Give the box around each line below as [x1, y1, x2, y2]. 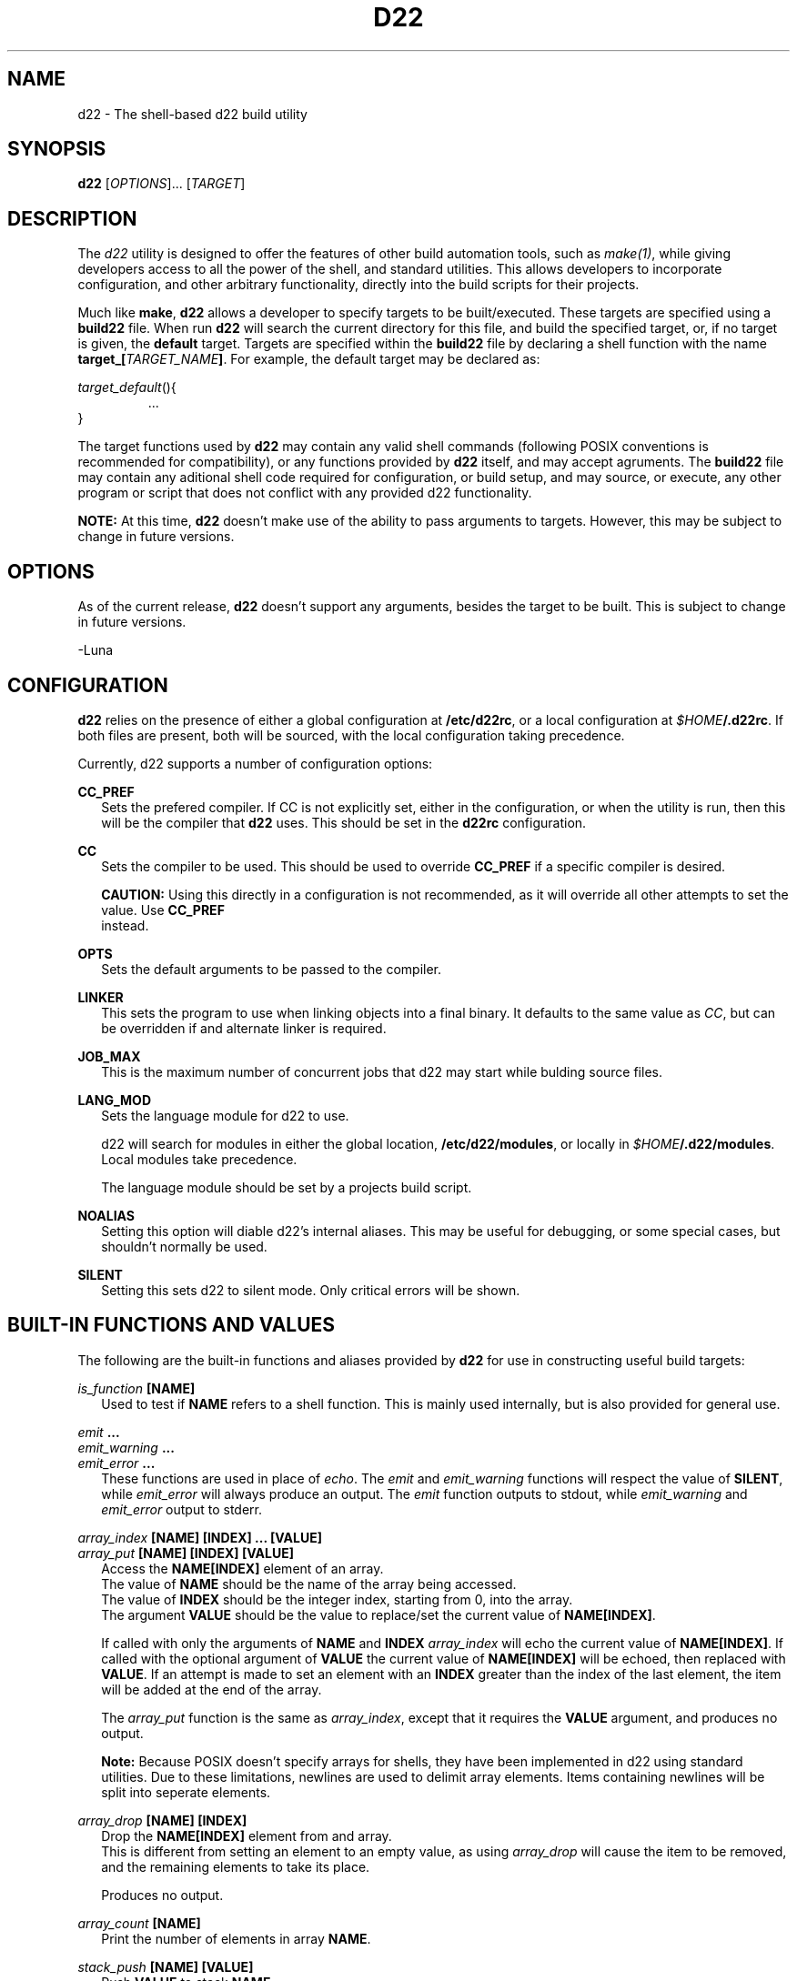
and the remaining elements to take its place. [101, 1858, 370, 1875]
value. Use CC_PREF [101, 901, 225, 918]
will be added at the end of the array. [101, 1681, 322, 1697]
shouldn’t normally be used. [101, 1238, 267, 1254]
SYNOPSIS [7, 137, 106, 161]
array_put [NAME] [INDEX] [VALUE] [77, 1544, 294, 1561]
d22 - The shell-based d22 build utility [77, 106, 308, 122]
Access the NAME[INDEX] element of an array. [101, 1560, 384, 1576]
